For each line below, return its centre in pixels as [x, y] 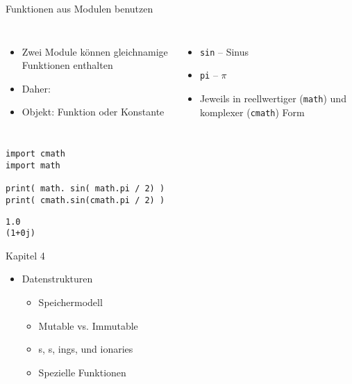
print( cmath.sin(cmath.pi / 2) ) [85, 200]
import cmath [35, 154]
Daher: [36, 88]
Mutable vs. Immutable [88, 325]
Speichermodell [70, 302]
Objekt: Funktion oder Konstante [93, 112]
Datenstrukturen [57, 279]
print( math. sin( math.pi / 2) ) [85, 189]
